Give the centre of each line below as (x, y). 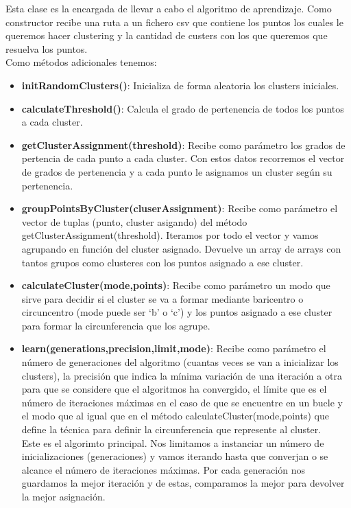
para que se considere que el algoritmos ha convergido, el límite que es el (174, 389)
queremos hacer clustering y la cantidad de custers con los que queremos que (167, 35)
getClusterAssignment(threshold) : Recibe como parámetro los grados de (183, 145)
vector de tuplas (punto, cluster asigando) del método (134, 221)
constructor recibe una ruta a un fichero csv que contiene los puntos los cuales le (174, 22)
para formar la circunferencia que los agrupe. (116, 325)
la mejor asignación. (63, 496)
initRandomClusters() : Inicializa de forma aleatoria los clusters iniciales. (180, 85)
